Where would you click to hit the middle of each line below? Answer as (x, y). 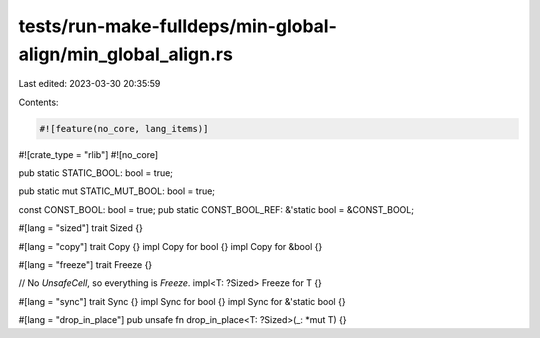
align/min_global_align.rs (126, 54)
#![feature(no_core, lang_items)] (124, 128)
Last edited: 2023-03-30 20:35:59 (89, 84)
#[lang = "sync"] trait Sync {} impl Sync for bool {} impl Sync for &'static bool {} (182, 301)
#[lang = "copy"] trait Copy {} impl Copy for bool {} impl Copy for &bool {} (170, 246)
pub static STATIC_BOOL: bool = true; (96, 173)
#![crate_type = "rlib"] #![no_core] (88, 154)
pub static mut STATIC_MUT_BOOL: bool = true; (116, 191)
